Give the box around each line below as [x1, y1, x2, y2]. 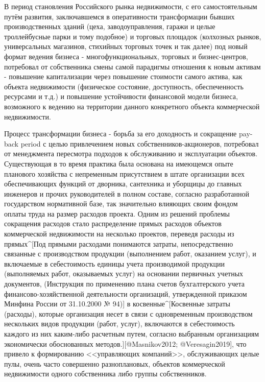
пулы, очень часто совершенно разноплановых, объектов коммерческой [4, 358, 225, 369]
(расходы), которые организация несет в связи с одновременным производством [4, 308, 253, 319]
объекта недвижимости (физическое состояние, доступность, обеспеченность [4, 81, 244, 91]
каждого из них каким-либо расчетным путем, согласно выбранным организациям [4, 328, 259, 339]
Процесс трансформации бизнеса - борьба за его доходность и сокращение [4, 128, 237, 139]
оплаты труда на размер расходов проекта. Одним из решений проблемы [4, 208, 230, 219]
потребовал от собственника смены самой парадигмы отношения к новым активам [4, 61, 261, 71]
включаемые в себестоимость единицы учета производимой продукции [4, 258, 225, 269]
